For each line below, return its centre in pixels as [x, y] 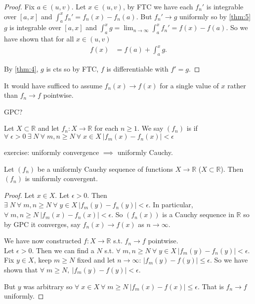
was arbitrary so [48, 286]
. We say [150, 128]
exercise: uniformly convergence [52, 152]
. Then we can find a [63, 250]
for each [106, 128]
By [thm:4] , [21, 69]
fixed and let [96, 260]
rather [237, 85]
